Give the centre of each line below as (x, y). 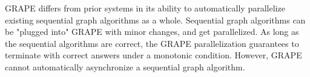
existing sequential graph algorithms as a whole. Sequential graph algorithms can (155, 20)
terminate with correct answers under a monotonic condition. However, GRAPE (153, 55)
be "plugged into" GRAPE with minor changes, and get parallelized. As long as (152, 32)
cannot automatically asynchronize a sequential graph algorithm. (125, 66)
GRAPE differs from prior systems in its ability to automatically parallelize (145, 8)
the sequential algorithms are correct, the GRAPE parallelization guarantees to (152, 43)
